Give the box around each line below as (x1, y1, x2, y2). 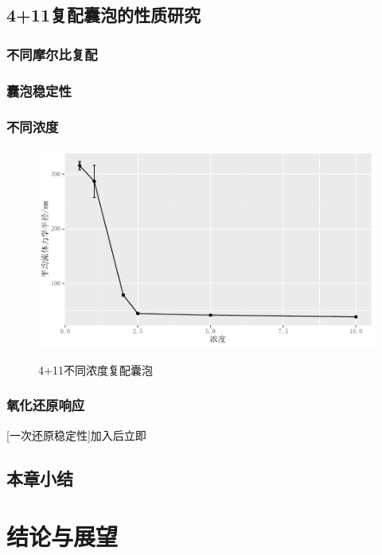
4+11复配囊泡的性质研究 (6, 2, 201, 27)
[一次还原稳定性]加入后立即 (6, 426, 146, 443)
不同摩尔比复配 (6, 44, 98, 64)
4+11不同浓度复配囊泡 (38, 361, 153, 378)
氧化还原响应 (6, 395, 85, 415)
